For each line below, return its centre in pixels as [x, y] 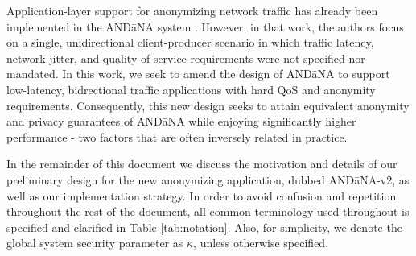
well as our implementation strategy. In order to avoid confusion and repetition [202, 195]
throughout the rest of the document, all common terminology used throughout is [208, 211]
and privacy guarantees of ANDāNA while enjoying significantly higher [181, 121]
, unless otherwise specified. [261, 243]
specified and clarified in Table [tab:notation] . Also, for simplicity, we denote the [204, 227]
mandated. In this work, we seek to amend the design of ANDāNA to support [198, 74]
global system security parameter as [95, 243]
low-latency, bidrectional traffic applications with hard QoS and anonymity [191, 89]
